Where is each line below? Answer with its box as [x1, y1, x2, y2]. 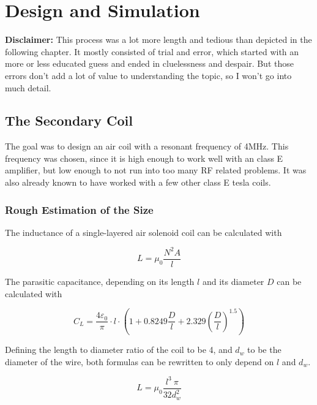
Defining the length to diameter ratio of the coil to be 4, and [5, 343, 233, 356]
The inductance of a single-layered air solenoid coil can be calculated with [5, 225, 282, 238]
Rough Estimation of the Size [5, 202, 154, 217]
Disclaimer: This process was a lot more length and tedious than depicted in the [5, 33, 312, 46]
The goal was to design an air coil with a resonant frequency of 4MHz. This [5, 140, 289, 153]
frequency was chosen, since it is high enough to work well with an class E [5, 151, 283, 164]
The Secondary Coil [5, 111, 133, 130]
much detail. [5, 81, 51, 94]
